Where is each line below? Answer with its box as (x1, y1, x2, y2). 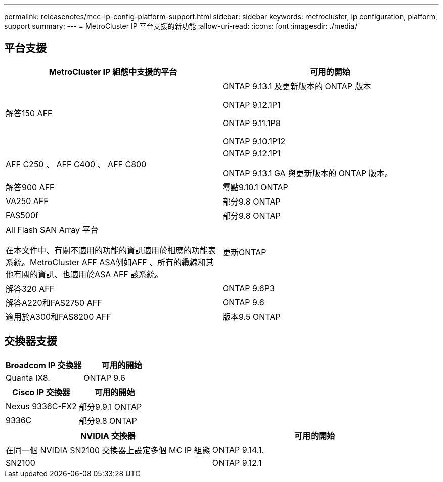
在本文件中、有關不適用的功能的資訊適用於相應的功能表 (6, 245, 216, 255)
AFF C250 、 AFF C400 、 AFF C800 (6, 158, 147, 169)
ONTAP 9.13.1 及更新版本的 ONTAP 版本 (223, 81, 371, 91)
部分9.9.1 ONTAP (78, 401, 142, 412)
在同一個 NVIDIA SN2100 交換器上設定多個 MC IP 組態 (6, 445, 210, 455)
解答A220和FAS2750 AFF (6, 297, 102, 308)
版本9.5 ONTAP (223, 311, 281, 322)
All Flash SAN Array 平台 (6, 224, 99, 235)
